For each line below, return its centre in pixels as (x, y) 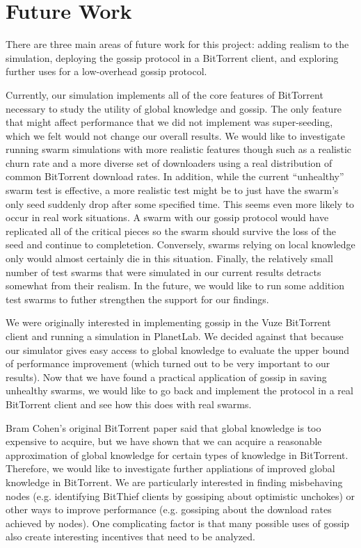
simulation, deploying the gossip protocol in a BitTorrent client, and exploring (172, 57)
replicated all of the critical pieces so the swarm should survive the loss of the (171, 231)
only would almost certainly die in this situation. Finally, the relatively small (169, 258)
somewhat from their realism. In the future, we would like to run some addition (175, 285)
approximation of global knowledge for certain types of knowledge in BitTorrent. (177, 454)
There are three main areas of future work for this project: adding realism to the (177, 44)
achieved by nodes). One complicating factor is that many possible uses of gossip (178, 523)
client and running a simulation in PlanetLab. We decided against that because (175, 336)
